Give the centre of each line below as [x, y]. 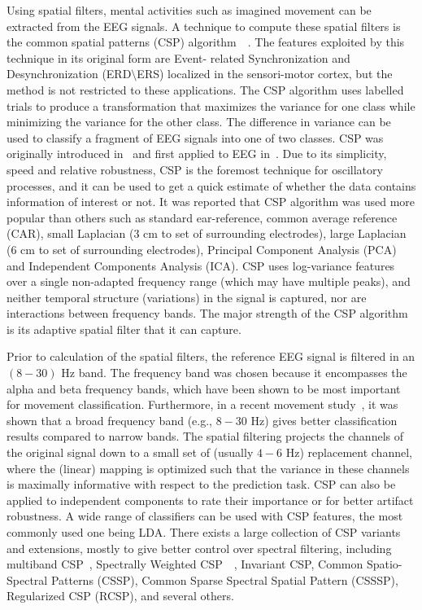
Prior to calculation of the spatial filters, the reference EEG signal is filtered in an [211, 356]
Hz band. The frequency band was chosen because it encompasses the [234, 373]
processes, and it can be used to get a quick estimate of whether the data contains [211, 185]
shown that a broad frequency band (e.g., [109, 420]
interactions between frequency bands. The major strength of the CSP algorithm [207, 313]
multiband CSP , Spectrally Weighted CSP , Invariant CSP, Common [185, 564]
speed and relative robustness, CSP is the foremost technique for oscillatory [195, 169]
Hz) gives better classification [324, 420]
